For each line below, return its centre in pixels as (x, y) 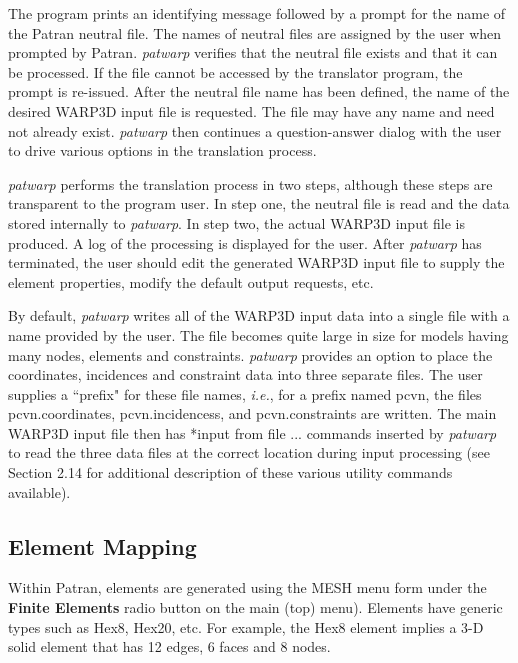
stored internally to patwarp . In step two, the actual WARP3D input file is (237, 222)
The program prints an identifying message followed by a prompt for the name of (257, 13)
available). (39, 491)
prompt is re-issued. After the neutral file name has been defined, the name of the (259, 91)
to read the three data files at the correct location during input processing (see (249, 452)
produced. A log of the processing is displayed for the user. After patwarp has (245, 242)
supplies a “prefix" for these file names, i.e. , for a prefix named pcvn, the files (245, 393)
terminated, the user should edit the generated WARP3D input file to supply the (256, 262)
